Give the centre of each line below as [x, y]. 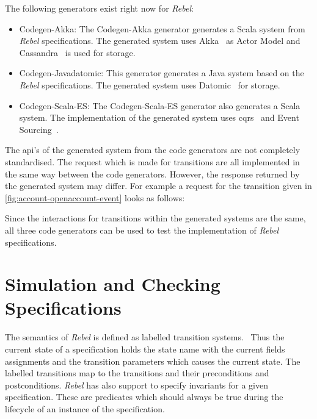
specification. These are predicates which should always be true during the [144, 397]
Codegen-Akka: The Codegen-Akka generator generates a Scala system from [162, 28]
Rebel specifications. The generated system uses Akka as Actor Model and [160, 41]
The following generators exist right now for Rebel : [99, 8]
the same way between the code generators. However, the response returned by [152, 174]
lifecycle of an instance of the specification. [85, 408]
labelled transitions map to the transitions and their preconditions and [137, 373]
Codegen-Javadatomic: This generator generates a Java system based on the [162, 73]
